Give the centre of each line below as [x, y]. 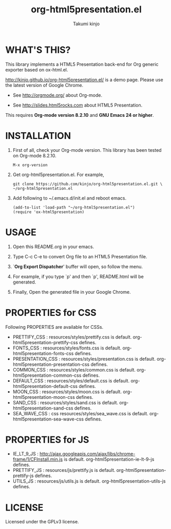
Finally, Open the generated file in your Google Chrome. [72, 292]
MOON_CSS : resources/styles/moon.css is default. [67, 392]
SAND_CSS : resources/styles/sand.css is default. [65, 402]
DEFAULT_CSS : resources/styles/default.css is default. [71, 381]
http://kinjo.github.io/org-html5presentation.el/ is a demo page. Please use [84, 80]
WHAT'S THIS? [38, 50]
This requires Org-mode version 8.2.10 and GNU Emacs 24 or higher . [80, 115]
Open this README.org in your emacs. [53, 246]
